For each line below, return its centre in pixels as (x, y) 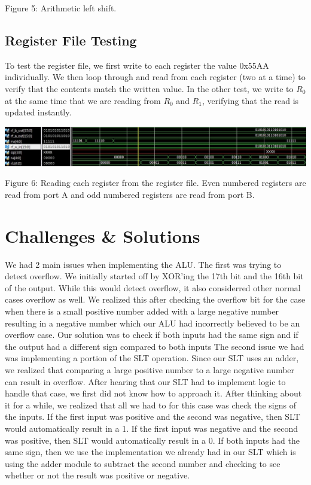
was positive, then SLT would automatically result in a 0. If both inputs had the (152, 440)
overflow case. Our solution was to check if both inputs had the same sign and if (152, 335)
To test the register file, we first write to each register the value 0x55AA (137, 65)
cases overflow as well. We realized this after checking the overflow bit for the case (155, 299)
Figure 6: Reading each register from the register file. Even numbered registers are (155, 183)
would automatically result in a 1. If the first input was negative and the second (151, 428)
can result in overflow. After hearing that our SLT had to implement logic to (145, 381)
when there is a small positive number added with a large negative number (142, 311)
